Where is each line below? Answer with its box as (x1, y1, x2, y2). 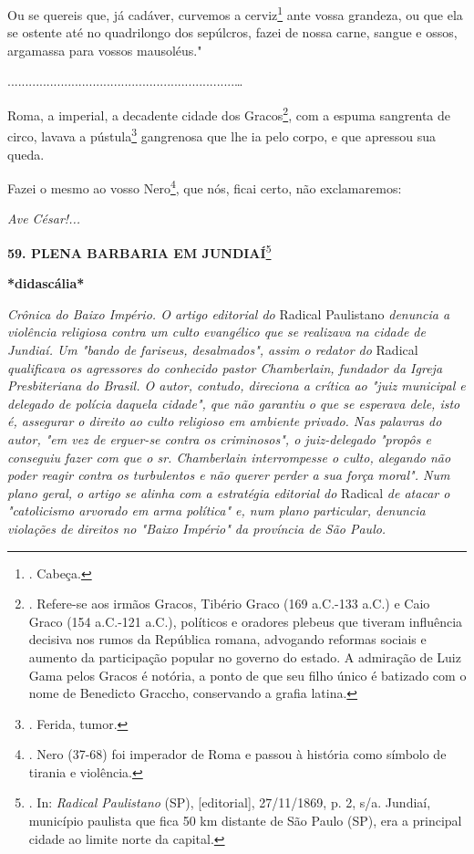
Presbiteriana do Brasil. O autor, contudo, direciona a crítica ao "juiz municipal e (7, 376, 466, 395)
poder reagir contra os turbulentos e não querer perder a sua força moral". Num (7, 465, 450, 484)
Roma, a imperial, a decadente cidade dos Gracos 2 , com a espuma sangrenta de (7, 103, 451, 124)
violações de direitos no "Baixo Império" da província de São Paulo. (7, 518, 386, 537)
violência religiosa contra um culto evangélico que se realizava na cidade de (7, 322, 426, 341)
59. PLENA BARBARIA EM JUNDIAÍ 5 (7, 240, 272, 262)
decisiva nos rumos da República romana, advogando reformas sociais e (28, 630, 427, 649)
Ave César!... (7, 209, 81, 228)
